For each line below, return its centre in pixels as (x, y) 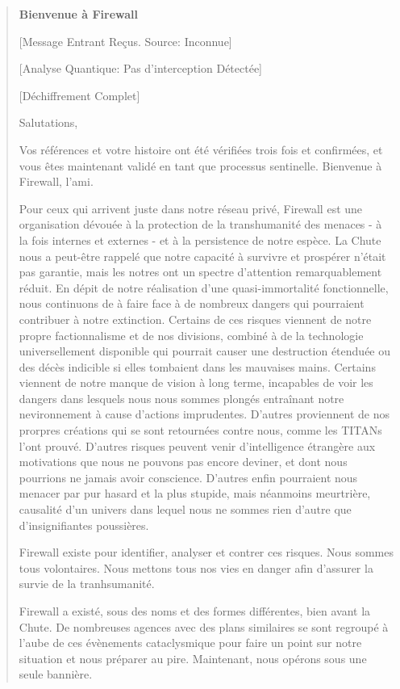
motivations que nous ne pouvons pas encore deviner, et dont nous (183, 462)
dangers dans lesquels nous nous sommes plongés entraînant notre (181, 398)
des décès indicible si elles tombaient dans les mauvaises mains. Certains (197, 366)
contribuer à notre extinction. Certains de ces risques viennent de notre (195, 319)
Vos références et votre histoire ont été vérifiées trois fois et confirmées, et (201, 149)
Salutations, (48, 122)
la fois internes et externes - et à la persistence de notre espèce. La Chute (200, 239)
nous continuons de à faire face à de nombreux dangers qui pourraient (192, 303)
